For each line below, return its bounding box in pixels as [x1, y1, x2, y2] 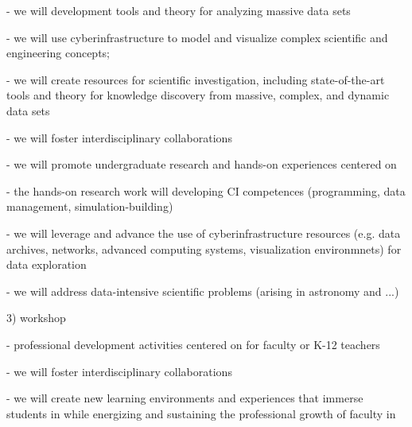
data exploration [6, 256, 87, 273]
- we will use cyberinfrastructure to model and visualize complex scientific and [6, 29, 388, 45]
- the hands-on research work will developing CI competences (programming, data [6, 182, 406, 199]
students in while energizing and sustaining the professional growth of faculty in [6, 405, 396, 421]
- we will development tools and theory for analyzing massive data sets [6, 2, 351, 18]
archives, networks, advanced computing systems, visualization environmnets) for [6, 240, 402, 257]
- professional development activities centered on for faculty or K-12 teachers [6, 336, 380, 352]
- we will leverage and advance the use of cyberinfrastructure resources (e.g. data [6, 224, 401, 241]
